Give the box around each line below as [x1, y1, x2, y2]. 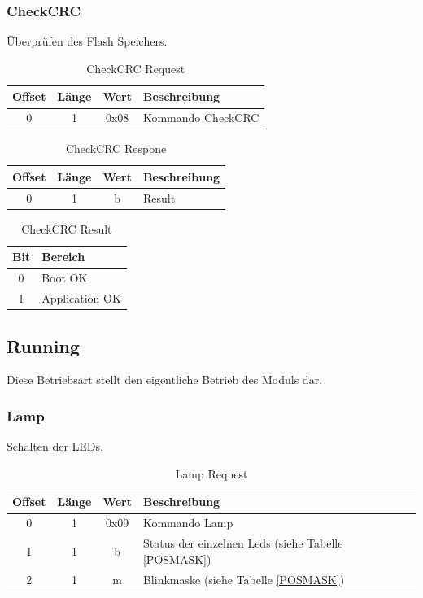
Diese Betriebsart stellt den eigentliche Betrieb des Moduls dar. [7, 371, 323, 388]
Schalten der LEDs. [7, 438, 103, 455]
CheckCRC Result [21, 220, 112, 237]
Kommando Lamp [142, 514, 233, 531]
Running [7, 333, 80, 358]
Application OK [41, 290, 121, 307]
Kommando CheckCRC [142, 109, 259, 126]
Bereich [41, 248, 85, 265]
